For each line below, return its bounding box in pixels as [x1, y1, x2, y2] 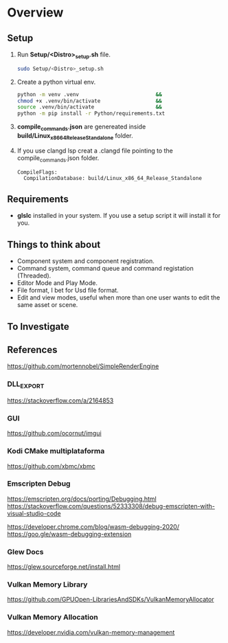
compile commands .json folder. [16, 153, 100, 163]
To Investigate [7, 321, 70, 332]
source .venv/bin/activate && [16, 104, 163, 111]
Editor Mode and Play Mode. [16, 279, 98, 287]
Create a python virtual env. [16, 78, 96, 86]
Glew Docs [7, 547, 44, 556]
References [7, 343, 58, 355]
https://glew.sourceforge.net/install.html [7, 563, 121, 571]
